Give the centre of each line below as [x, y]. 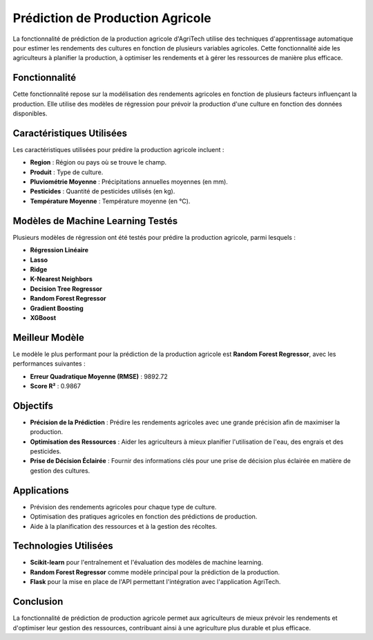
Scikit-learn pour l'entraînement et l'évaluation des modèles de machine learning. [146, 563]
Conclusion [38, 602]
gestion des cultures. [60, 471]
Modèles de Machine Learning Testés [95, 221]
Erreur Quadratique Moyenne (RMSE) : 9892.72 [99, 376]
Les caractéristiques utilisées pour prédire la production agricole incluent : [118, 149]
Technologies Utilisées [63, 546]
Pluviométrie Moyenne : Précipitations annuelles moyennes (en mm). [129, 182]
